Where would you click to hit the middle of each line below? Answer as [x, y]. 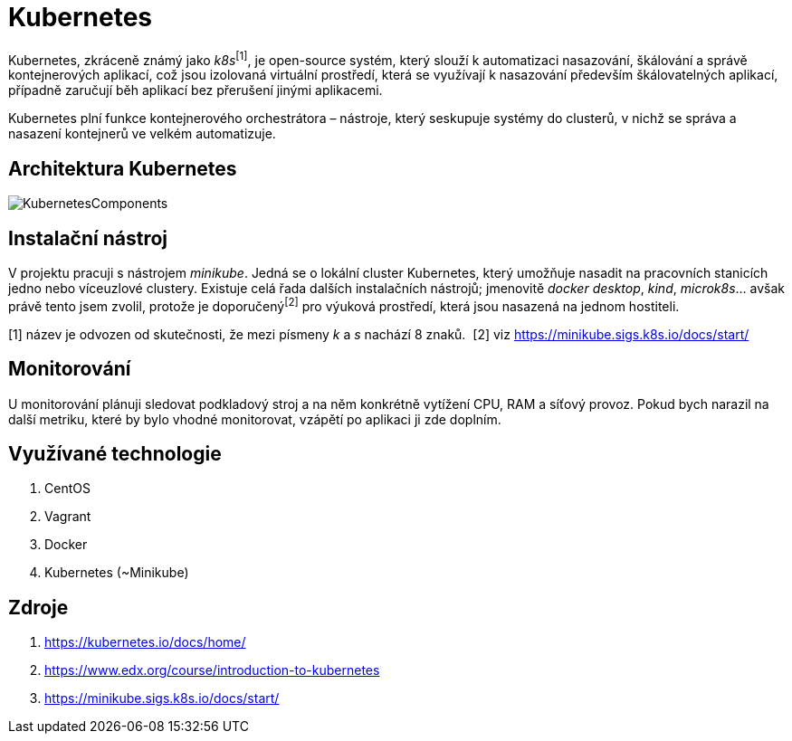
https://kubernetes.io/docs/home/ [145, 642]
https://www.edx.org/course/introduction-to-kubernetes [212, 670]
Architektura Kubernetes [123, 168]
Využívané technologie [115, 454]
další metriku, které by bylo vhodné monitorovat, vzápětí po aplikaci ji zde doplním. [255, 419]
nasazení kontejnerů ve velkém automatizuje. [142, 134]
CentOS [67, 489]
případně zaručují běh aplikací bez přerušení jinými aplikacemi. [196, 90]
